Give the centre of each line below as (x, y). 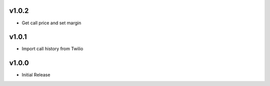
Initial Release (36, 75)
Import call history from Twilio (52, 49)
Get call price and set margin (51, 23)
